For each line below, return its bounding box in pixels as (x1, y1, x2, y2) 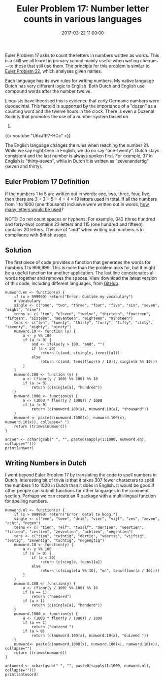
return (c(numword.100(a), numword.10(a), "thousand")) (31, 406, 149, 412)
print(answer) (5, 445, 34, 450)
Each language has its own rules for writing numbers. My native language (5, 78, 154, 84)
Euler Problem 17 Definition (5, 177, 90, 186)
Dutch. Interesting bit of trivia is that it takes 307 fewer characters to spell (5, 477, 154, 483)
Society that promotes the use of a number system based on (5, 113, 128, 119)
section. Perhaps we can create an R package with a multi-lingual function (5, 493, 156, 499)
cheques (140, 57, 158, 63)
